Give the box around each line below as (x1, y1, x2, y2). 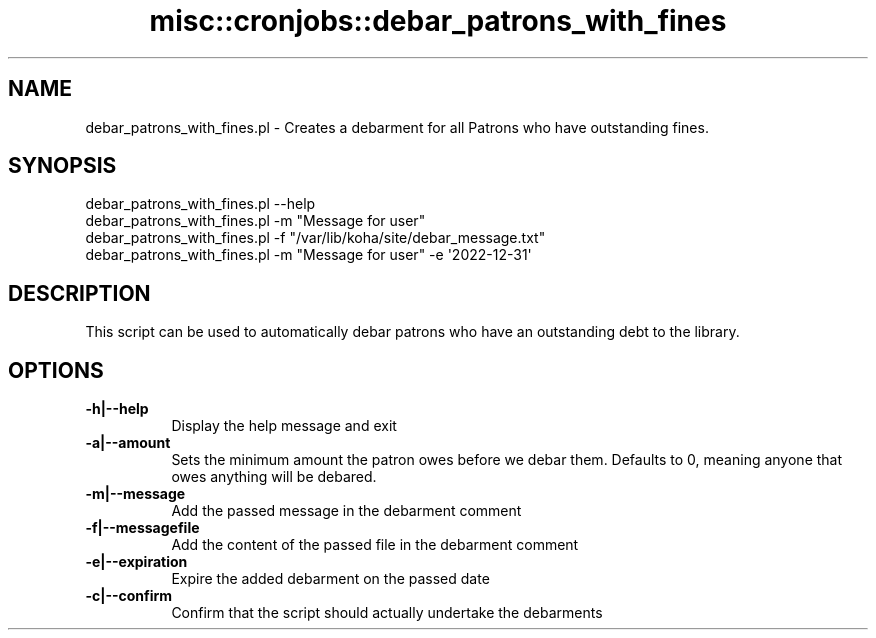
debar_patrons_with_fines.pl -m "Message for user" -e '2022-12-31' (85, 246, 532, 264)
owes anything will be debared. (171, 468, 377, 486)
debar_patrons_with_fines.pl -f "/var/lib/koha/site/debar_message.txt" (85, 229, 546, 247)
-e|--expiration (85, 553, 188, 571)
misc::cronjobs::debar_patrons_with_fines (149, 4, 727, 38)
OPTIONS (8, 357, 104, 383)
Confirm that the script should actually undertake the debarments (171, 604, 603, 622)
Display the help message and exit (171, 417, 397, 435)
